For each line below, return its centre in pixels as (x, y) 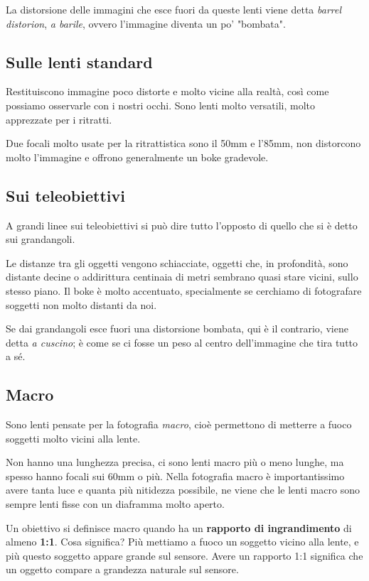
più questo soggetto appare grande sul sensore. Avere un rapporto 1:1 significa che (184, 555)
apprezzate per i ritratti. (59, 119)
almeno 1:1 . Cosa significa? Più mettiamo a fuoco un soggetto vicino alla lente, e (182, 542)
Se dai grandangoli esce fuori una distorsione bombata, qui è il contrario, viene (177, 328)
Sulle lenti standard (79, 61)
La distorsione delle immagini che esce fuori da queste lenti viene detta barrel (174, 9)
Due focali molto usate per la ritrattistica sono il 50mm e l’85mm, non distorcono (183, 143)
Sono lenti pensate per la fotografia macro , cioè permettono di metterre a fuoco (179, 424)
